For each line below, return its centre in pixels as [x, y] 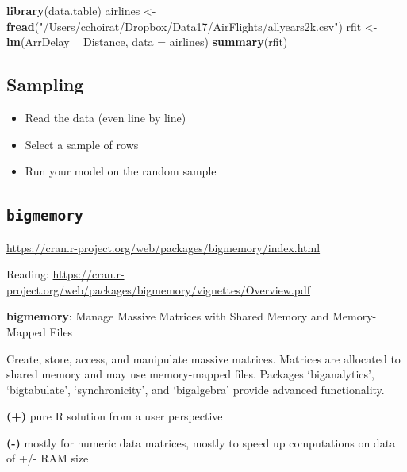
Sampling [45, 84]
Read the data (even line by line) [106, 117]
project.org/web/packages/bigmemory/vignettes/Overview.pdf [158, 289]
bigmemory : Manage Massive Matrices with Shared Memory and [168, 316]
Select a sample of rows [82, 144]
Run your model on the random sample [121, 171]
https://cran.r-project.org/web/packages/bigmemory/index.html [163, 247]
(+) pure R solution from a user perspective [115, 416]
